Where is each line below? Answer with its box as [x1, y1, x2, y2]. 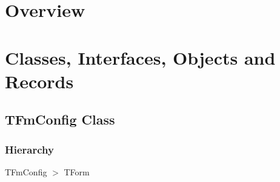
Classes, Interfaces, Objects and [5, 45, 276, 70]
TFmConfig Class [5, 110, 115, 129]
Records [5, 68, 74, 93]
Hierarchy [5, 141, 54, 157]
